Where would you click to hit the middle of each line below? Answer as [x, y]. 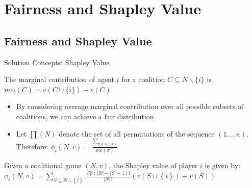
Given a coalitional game [43, 165]
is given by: [222, 165]
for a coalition [143, 79]
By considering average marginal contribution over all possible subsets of [130, 106]
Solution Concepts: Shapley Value [57, 62]
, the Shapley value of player [153, 165]
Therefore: [32, 146]
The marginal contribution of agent [59, 79]
